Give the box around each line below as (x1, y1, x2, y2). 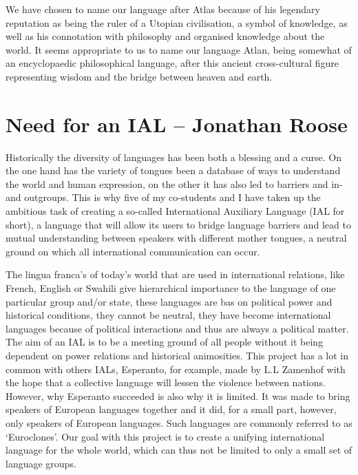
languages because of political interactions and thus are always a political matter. (6, 321, 349, 335)
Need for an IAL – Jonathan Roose (6, 109, 348, 138)
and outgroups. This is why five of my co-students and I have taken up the (6, 190, 321, 204)
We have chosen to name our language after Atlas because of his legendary (6, 2, 320, 16)
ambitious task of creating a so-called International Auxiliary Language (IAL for (6, 204, 345, 218)
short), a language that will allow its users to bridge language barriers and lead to (6, 217, 351, 231)
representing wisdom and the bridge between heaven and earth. (6, 69, 273, 83)
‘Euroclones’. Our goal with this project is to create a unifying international (6, 429, 325, 443)
